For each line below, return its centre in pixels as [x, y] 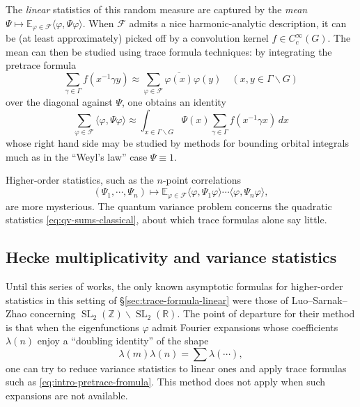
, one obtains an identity [174, 102]
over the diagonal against [59, 102]
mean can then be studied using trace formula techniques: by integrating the [169, 51]
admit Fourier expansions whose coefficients [245, 327]
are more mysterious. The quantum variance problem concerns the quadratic [169, 206]
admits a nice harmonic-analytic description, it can [238, 23]
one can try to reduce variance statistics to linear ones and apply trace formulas [176, 368]
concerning [53, 313]
